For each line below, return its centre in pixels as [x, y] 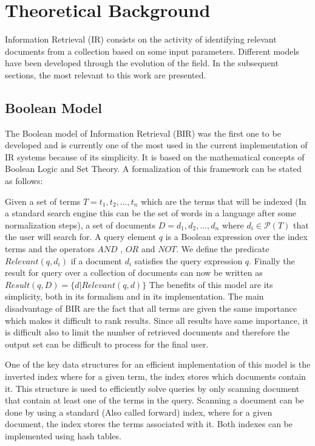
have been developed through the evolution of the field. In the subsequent [142, 63]
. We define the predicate [223, 249]
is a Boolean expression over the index [236, 237]
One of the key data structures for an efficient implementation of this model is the [158, 364]
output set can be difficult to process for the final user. [107, 344]
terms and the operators [50, 249]
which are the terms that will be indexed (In [224, 201]
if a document [97, 260]
